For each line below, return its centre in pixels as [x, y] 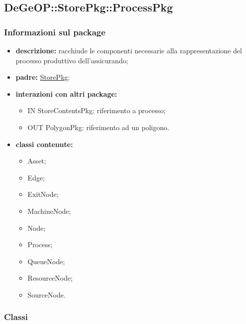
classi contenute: [44, 144]
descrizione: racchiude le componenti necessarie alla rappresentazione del [129, 50]
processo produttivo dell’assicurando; [72, 60]
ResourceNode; [50, 278]
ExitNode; [43, 194]
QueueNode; [46, 261]
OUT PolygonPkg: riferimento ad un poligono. [98, 127]
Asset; [37, 161]
